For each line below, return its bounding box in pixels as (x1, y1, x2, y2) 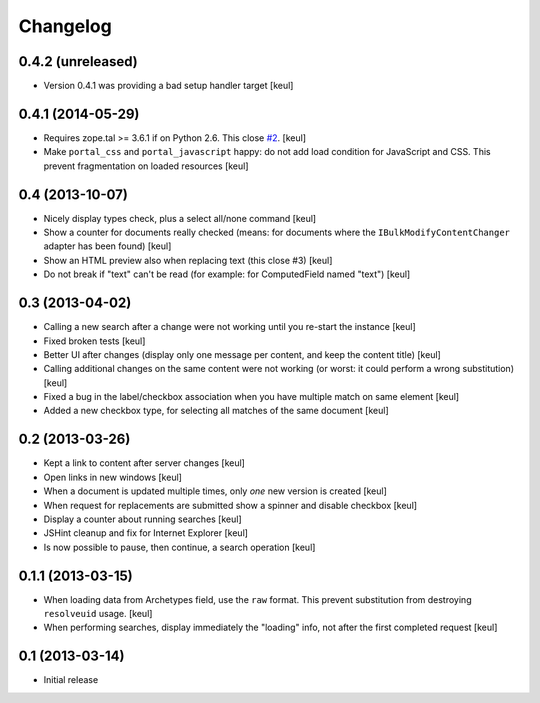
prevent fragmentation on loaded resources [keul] (43, 160, 249, 172)
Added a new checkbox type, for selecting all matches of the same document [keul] (43, 405, 389, 417)
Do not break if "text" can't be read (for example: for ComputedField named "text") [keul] (43, 268, 411, 280)
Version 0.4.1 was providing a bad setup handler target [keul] (43, 80, 294, 92)
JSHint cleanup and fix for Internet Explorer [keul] (43, 527, 249, 539)
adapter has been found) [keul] (43, 240, 172, 252)
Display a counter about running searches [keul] (43, 513, 242, 525)
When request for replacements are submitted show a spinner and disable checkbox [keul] (43, 499, 418, 511)
